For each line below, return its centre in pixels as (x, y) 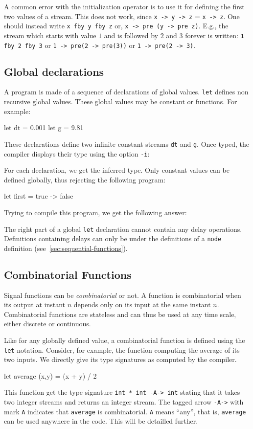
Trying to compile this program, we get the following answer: (95, 212)
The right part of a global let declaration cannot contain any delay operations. (123, 229)
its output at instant (35, 305)
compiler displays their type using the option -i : (77, 153)
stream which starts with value (50, 35)
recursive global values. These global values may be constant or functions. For (121, 102)
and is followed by (131, 35)
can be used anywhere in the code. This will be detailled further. (101, 421)
